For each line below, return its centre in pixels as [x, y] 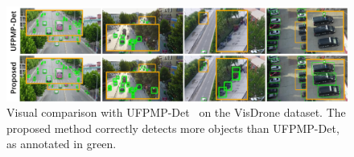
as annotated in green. [62, 144]
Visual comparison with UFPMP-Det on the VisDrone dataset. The [176, 112]
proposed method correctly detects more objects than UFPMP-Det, [173, 128]
